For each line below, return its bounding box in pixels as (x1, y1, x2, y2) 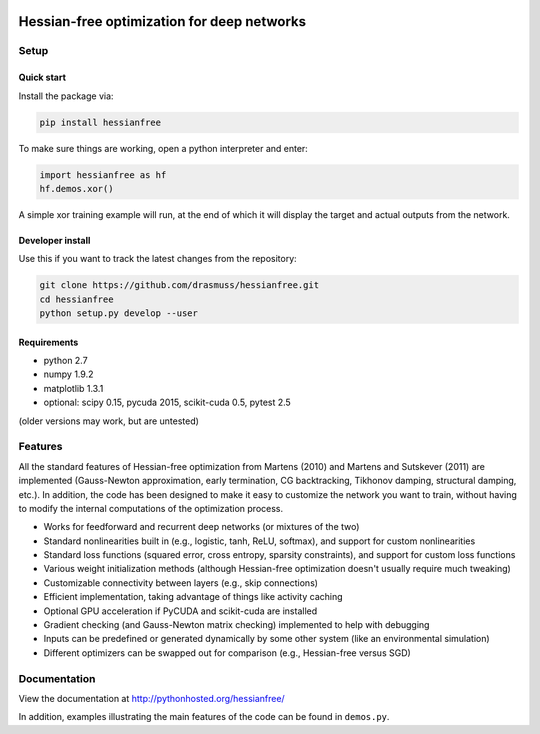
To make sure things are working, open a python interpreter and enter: (18, 142, 309, 154)
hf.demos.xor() (39, 183, 114, 194)
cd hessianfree (39, 293, 114, 305)
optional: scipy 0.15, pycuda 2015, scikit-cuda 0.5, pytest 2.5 (43, 396, 292, 409)
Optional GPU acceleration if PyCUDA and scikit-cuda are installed (43, 605, 318, 617)
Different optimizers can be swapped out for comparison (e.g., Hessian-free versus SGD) (43, 646, 412, 659)
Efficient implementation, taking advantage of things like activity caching (43, 591, 344, 603)
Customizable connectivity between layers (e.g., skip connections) (43, 576, 319, 589)
